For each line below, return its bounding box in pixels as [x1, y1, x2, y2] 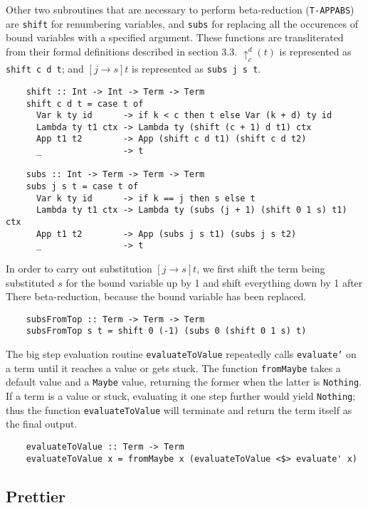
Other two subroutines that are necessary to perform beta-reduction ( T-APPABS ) [6, 2, 354, 16]
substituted [6, 275, 55, 290]
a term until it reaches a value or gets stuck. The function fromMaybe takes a [6, 360, 341, 375]
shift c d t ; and [6, 61, 84, 76]
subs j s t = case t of [26, 181, 139, 192]
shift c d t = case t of [26, 98, 144, 109]
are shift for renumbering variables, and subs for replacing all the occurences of [6, 16, 359, 31]
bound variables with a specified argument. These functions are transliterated [6, 30, 344, 45]
